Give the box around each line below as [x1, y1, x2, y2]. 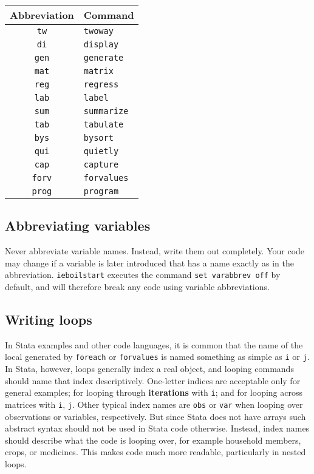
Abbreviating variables [5, 216, 151, 235]
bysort [83, 133, 114, 143]
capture [83, 160, 119, 169]
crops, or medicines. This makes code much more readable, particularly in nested [5, 445, 306, 458]
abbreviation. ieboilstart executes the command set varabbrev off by [5, 268, 281, 281]
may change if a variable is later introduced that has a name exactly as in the [5, 256, 294, 269]
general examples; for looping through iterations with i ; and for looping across [5, 386, 303, 399]
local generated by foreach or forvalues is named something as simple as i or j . [5, 350, 310, 363]
